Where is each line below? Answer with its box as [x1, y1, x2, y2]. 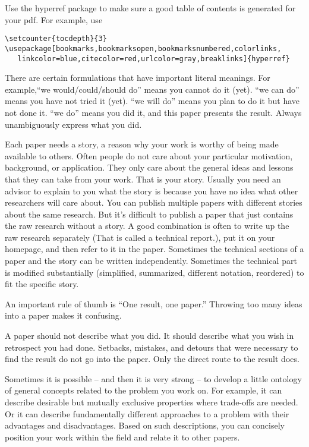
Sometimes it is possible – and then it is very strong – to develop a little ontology [5, 372, 302, 385]
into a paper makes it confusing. [5, 309, 122, 322]
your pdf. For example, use [5, 13, 103, 26]
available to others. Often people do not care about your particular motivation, [5, 149, 293, 162]
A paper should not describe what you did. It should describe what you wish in [5, 329, 294, 342]
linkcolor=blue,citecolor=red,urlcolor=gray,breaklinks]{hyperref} [17, 54, 290, 63]
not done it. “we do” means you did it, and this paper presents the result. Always [5, 106, 302, 118]
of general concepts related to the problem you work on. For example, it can [5, 384, 282, 396]
